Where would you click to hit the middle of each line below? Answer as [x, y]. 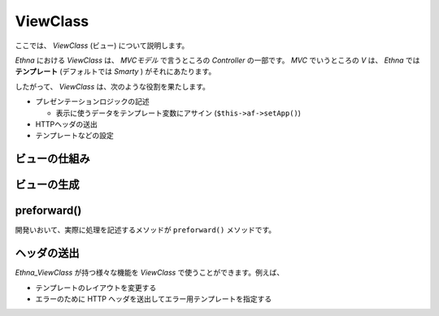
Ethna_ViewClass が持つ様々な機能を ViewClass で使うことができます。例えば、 [150, 273]
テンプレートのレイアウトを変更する [96, 288]
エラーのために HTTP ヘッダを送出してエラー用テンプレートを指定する [154, 299]
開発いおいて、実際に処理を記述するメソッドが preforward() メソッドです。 [146, 230]
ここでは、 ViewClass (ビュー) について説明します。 [102, 45]
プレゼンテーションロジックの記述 [92, 102]
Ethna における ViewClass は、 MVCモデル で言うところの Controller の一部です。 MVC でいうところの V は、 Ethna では [217, 60]
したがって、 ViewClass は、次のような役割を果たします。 [113, 86]
